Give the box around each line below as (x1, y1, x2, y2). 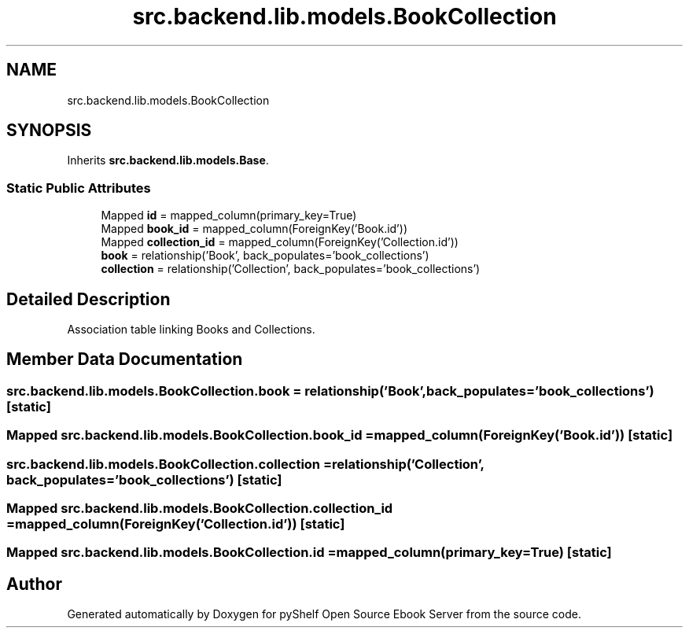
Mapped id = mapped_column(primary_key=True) (101, 208, 357, 223)
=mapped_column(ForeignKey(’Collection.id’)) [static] (6, 516, 345, 532)
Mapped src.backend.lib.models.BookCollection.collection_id (6, 500, 393, 516)
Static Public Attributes (6, 179, 151, 196)
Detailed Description (6, 289, 171, 309)
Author (6, 573, 62, 594)
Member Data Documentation (6, 349, 243, 370)
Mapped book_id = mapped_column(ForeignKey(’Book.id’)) (101, 222, 407, 236)
